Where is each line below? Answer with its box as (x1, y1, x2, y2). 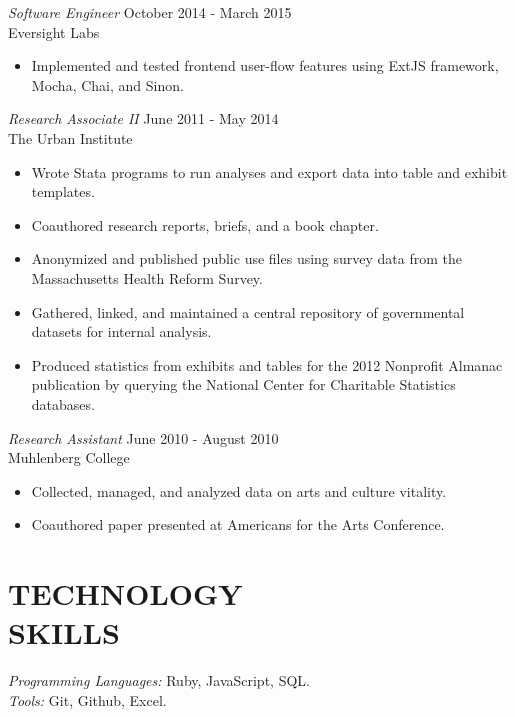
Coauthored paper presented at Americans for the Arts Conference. (31, 514, 445, 535)
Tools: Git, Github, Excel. (8, 689, 167, 710)
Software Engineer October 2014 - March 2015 (8, 2, 292, 22)
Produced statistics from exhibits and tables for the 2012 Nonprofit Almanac (31, 354, 503, 375)
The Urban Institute (8, 127, 133, 148)
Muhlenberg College (8, 447, 130, 468)
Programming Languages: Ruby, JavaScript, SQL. (8, 670, 310, 691)
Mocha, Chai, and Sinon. (31, 74, 184, 95)
